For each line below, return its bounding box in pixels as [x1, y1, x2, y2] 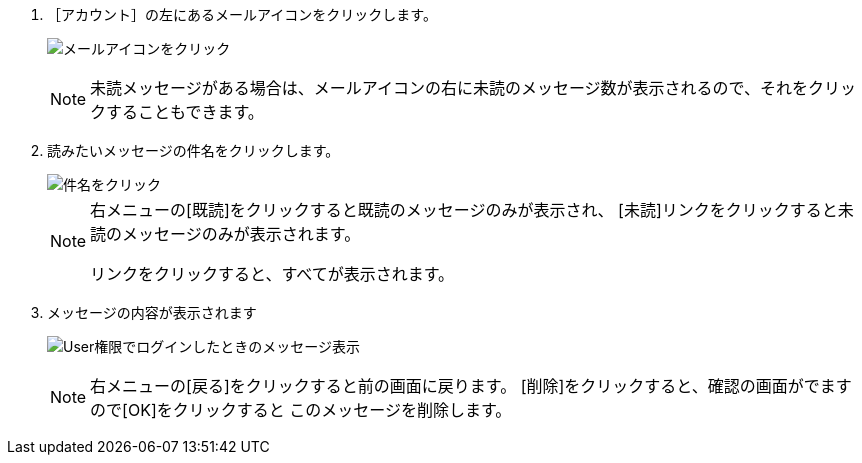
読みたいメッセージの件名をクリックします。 [47, 142, 340, 159]
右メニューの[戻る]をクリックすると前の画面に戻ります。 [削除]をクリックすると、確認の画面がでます [90, 376, 852, 396]
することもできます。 [106, 102, 264, 122]
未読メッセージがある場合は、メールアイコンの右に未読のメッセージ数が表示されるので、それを [90, 78, 808, 98]
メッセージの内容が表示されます [47, 304, 257, 321]
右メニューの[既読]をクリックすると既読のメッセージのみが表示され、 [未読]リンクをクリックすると [90, 200, 838, 220]
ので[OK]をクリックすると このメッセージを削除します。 [90, 400, 512, 420]
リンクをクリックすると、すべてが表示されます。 [90, 264, 455, 284]
